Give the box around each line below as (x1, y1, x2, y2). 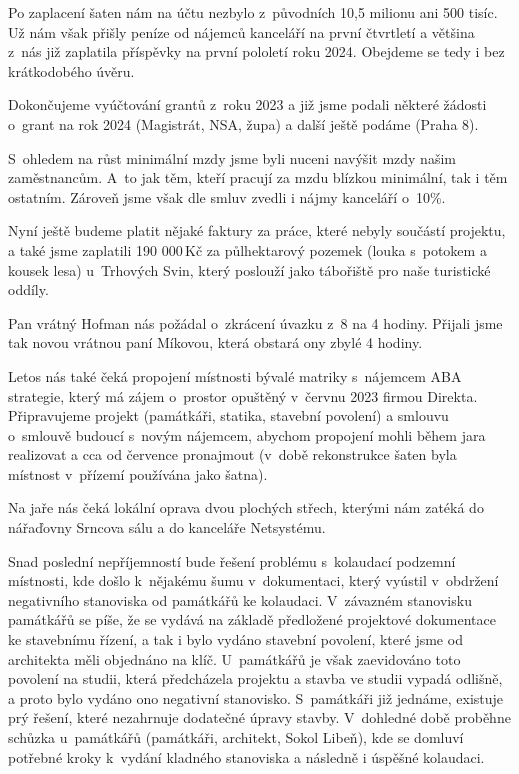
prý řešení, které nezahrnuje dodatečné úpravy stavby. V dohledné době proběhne (8, 707, 511, 728)
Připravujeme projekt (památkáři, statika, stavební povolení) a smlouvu (8, 405, 449, 426)
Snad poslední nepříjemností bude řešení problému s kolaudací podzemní (8, 550, 456, 571)
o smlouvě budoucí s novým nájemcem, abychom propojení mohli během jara (8, 424, 486, 445)
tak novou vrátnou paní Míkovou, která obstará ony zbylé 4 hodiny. (8, 332, 423, 353)
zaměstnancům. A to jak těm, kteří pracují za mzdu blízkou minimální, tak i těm (8, 167, 508, 188)
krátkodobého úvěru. (8, 60, 135, 81)
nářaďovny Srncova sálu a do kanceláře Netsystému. (8, 517, 326, 538)
